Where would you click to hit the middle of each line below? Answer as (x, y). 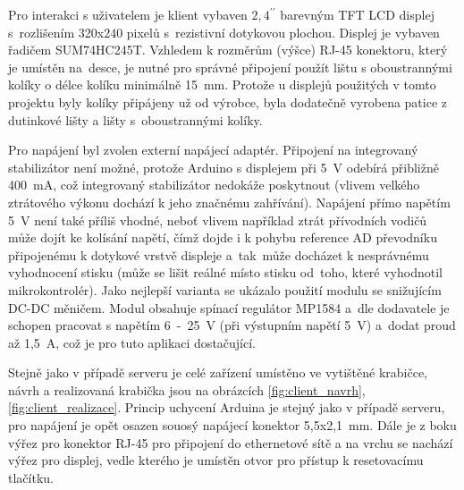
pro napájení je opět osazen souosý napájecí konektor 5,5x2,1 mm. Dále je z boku (232, 425)
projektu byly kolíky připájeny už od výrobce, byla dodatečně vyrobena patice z (228, 101)
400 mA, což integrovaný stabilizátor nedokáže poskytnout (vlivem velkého (214, 185)
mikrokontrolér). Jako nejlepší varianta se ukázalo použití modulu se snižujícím (225, 289)
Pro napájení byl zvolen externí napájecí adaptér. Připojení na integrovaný (213, 150)
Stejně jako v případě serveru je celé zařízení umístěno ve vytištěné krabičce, (218, 372)
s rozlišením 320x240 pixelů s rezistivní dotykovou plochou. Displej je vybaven (224, 32)
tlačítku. (31, 477)
